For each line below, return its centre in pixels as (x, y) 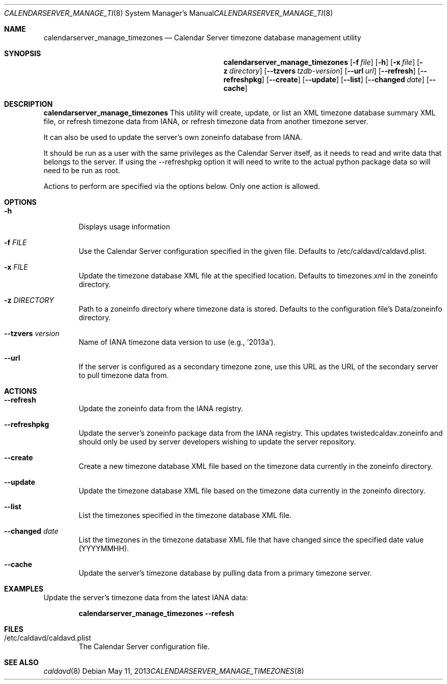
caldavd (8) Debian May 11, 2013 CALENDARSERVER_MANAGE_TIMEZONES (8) (174, 671)
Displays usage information (125, 227)
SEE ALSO (21, 662)
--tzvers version (32, 333)
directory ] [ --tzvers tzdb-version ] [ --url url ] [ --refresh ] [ (325, 71)
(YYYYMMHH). (104, 548)
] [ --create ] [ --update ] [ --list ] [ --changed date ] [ (345, 79)
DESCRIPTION (29, 104)
